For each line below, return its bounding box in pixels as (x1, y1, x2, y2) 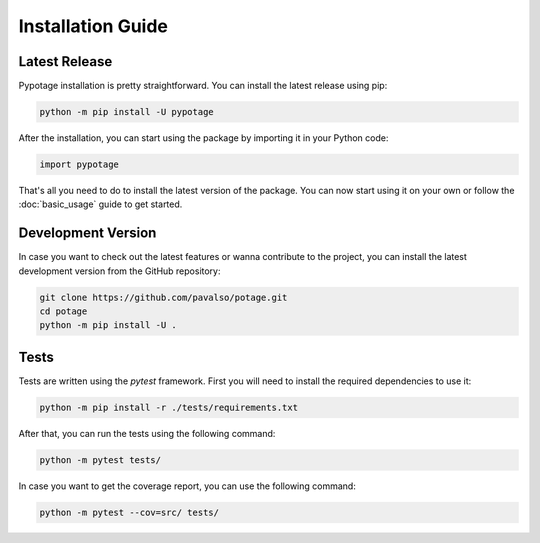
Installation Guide (18, 15, 169, 37)
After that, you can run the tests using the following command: (18, 427, 276, 439)
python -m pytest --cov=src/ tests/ (39, 506, 220, 518)
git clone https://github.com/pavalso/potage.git (39, 291, 288, 303)
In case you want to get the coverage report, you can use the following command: (18, 480, 357, 492)
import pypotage (39, 159, 120, 170)
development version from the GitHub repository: (18, 265, 221, 277)
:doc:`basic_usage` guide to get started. (18, 198, 183, 210)
